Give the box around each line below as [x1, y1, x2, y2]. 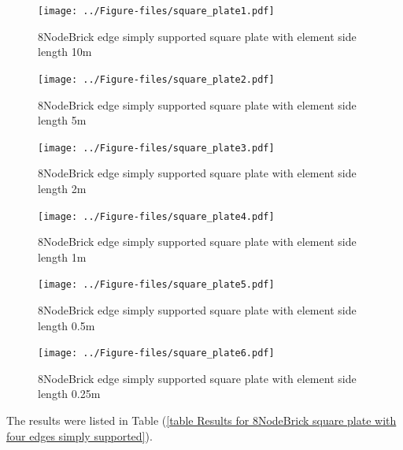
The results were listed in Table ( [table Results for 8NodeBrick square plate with [6, 412, 397, 429]
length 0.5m [38, 317, 95, 333]
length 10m [38, 43, 92, 60]
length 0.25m [38, 385, 101, 402]
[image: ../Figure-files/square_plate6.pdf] [38, 348, 275, 359]
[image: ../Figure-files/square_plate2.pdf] [38, 73, 275, 85]
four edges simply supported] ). [6, 427, 153, 444]
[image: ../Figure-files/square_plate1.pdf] [38, 6, 275, 17]
